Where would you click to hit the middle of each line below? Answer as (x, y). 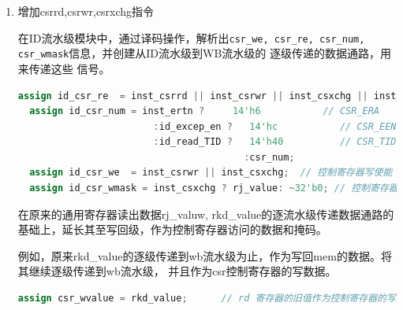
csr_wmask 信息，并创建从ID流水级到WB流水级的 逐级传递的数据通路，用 (204, 53)
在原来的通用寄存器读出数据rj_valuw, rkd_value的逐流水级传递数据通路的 (206, 214)
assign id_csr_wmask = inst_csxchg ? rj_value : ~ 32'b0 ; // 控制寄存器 (214, 188)
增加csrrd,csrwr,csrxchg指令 (86, 11)
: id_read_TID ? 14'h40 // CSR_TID (275, 142)
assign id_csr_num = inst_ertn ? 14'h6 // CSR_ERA (205, 111)
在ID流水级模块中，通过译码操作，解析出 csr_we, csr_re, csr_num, (191, 37)
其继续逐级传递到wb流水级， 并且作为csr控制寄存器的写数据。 (177, 271)
